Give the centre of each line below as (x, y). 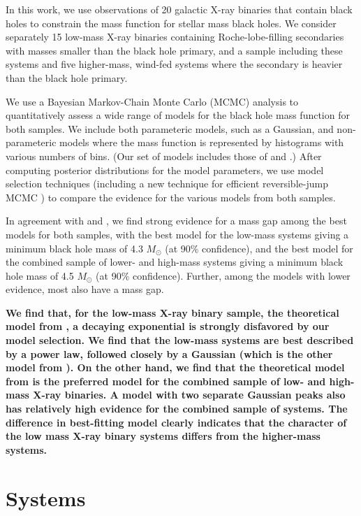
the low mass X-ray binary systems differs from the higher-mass (163, 436)
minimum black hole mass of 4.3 (74, 248)
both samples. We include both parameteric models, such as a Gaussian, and (170, 128)
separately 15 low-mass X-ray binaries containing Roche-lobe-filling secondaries (175, 37)
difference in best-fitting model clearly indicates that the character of (176, 422)
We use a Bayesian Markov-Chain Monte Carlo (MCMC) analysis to (152, 101)
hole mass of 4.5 (40, 275)
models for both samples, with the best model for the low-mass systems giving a (177, 234)
